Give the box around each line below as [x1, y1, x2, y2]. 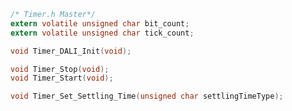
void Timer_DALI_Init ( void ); [10, 46, 132, 56]
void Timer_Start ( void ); [10, 73, 114, 84]
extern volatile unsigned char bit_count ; [10, 18, 190, 29]
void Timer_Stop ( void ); [10, 64, 110, 74]
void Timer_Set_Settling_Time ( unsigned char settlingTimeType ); [10, 91, 284, 102]
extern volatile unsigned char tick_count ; [10, 28, 195, 38]
